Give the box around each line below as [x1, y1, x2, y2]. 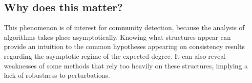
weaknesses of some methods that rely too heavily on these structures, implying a [4, 60, 248, 70]
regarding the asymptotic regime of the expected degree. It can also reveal [4, 50, 226, 61]
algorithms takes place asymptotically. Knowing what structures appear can [4, 32, 231, 42]
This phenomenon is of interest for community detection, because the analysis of [4, 22, 245, 33]
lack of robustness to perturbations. [4, 70, 110, 80]
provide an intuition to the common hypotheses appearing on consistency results [4, 41, 245, 51]
